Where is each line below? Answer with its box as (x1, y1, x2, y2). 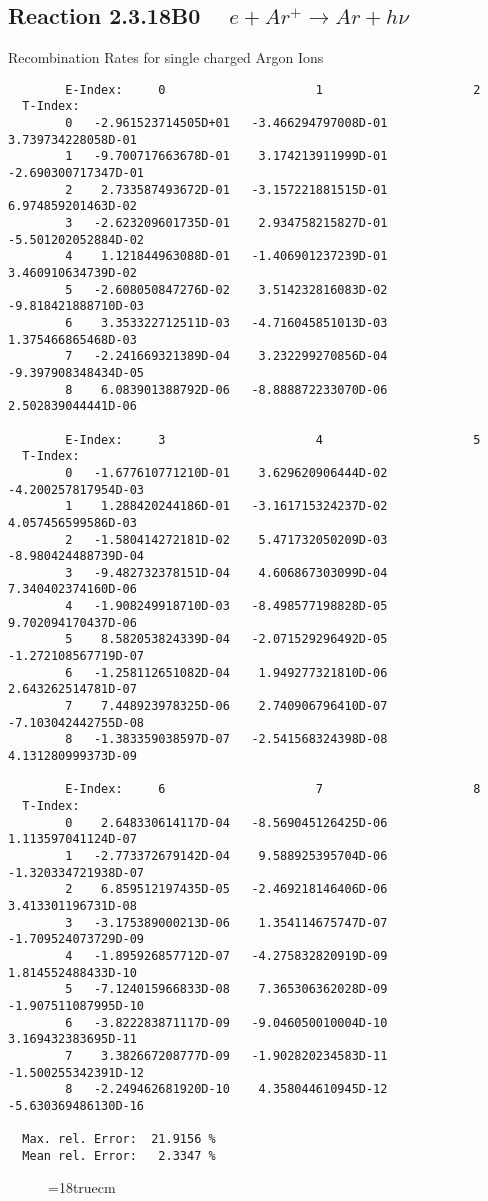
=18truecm (48, 1177, 116, 1198)
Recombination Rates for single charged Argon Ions (8, 47, 324, 68)
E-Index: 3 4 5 (65, 432, 481, 447)
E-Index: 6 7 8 (65, 782, 481, 797)
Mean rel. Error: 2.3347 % (22, 1148, 216, 1163)
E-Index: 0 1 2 (65, 82, 481, 97)
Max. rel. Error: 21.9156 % (22, 1132, 216, 1147)
